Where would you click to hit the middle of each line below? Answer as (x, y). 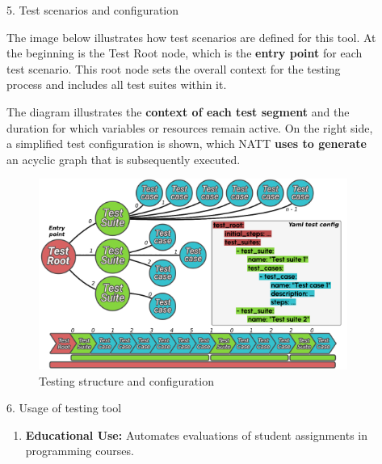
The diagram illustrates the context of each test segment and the (178, 111)
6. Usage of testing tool (64, 408)
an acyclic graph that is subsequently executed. (124, 159)
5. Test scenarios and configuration (93, 10)
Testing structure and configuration (126, 380)
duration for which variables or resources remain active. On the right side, (190, 127)
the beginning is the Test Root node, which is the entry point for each (185, 53)
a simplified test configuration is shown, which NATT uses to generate (187, 143)
